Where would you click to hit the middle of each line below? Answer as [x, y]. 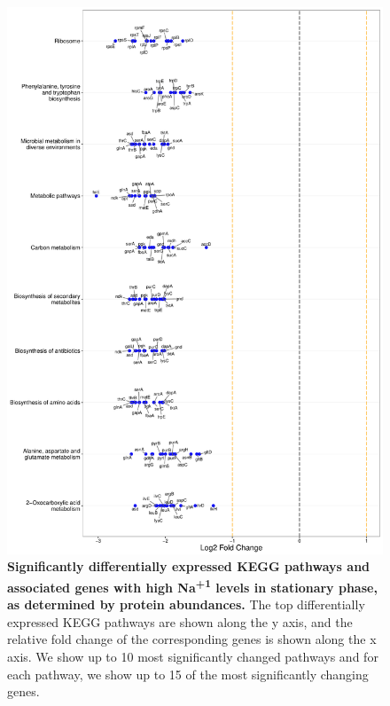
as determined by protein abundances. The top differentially [186, 604]
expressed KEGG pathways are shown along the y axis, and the [180, 621]
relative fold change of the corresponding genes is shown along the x [192, 639]
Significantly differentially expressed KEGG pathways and [189, 566]
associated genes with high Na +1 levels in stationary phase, [192, 585]
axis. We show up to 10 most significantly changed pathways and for [193, 656]
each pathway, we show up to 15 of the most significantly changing [188, 674]
